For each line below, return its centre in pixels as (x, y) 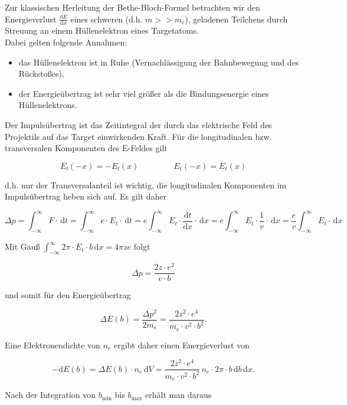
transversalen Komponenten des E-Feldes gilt (86, 148)
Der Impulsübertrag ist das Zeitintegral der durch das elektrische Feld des (138, 124)
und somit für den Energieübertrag (68, 295)
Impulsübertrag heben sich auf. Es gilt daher (86, 196)
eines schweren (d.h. (107, 19)
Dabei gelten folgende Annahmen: (66, 42)
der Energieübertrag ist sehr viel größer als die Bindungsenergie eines (144, 93)
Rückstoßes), (41, 74)
